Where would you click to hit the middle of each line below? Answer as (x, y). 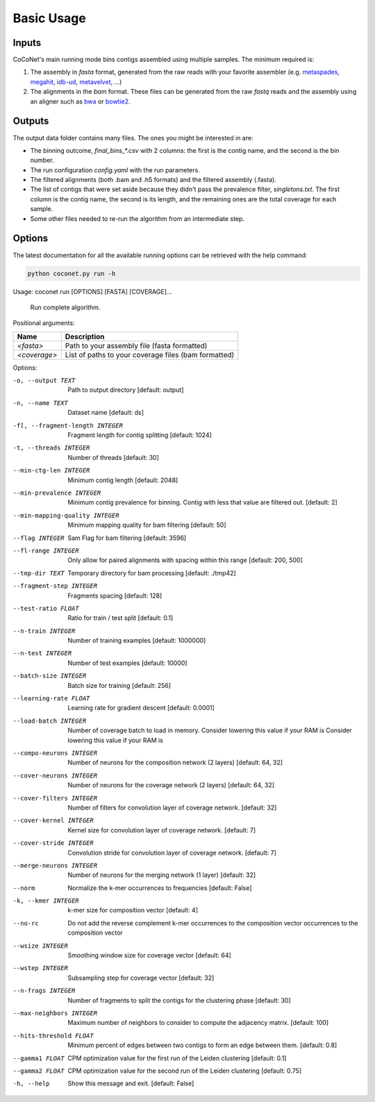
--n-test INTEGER (42, 653)
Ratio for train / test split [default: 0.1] (120, 618)
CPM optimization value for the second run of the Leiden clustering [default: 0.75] (185, 1071)
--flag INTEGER (39, 538)
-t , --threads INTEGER (51, 448)
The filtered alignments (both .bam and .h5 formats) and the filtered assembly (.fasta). (153, 180)
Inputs (27, 43)
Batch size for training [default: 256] (119, 685)
